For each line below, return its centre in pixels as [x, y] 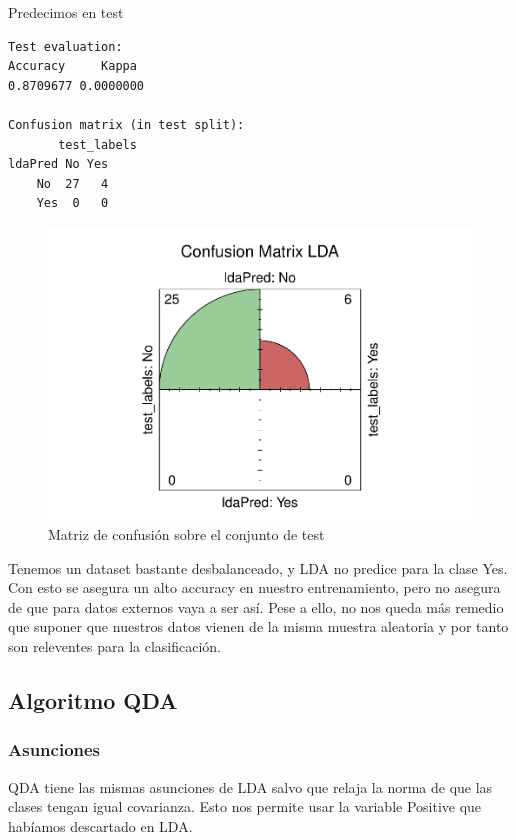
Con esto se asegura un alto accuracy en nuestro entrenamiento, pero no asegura [254, 587]
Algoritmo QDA [93, 700]
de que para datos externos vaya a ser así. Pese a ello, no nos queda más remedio [256, 606]
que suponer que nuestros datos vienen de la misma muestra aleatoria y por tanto [258, 626]
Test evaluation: [65, 46]
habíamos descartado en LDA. [100, 825]
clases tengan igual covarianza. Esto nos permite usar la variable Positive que [245, 806]
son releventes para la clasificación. [115, 646]
